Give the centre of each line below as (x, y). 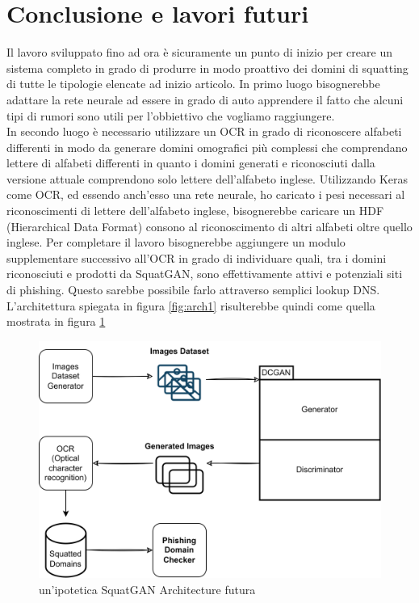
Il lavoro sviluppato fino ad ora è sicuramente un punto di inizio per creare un (199, 52)
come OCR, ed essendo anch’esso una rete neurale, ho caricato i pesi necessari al (206, 194)
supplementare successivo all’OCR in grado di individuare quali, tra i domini (197, 257)
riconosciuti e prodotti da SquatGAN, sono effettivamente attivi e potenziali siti (205, 274)
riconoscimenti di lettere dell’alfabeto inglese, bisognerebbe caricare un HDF (195, 211)
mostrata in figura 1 (56, 321)
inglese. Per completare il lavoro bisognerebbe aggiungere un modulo (176, 242)
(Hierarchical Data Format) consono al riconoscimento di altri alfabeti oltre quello (209, 226)
